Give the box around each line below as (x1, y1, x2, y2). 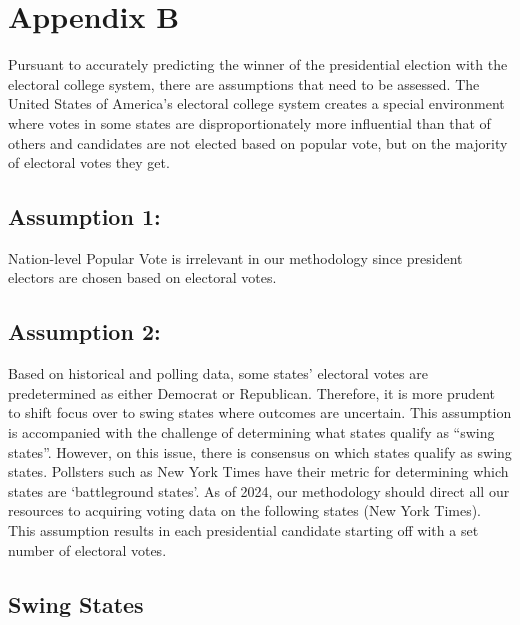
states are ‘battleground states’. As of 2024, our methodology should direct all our (8, 480, 510, 501)
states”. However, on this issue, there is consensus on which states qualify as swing (8, 441, 512, 462)
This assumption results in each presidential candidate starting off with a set (8, 520, 479, 541)
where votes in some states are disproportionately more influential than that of (8, 112, 491, 133)
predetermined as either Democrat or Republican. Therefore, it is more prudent (8, 382, 496, 403)
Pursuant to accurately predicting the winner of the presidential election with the (8, 54, 508, 75)
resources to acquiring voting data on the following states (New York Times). (8, 500, 482, 521)
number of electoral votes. (8, 539, 167, 560)
